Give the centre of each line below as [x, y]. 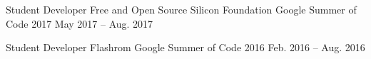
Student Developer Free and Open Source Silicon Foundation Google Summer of [181, 9]
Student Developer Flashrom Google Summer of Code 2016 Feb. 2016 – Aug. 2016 [185, 47]
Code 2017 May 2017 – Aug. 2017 [80, 23]
